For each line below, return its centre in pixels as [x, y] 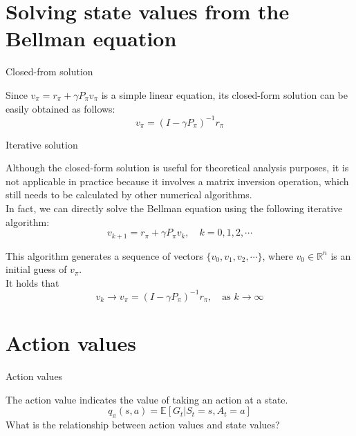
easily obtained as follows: [60, 108]
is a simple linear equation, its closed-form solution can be [224, 94]
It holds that [32, 282]
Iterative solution [42, 144]
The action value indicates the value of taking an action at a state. [147, 399]
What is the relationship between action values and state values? [143, 424]
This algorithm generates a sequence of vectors [104, 255]
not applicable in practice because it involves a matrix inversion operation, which [177, 181]
